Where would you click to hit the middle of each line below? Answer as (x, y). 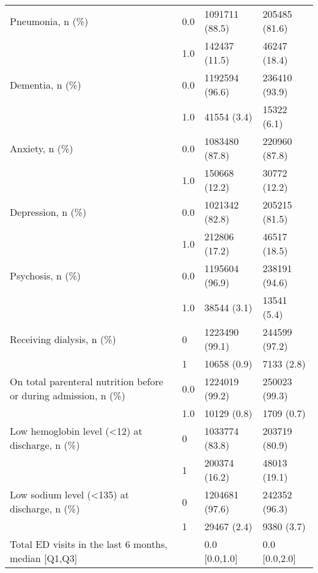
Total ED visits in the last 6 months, (89, 544)
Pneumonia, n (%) (49, 21)
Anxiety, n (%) (42, 148)
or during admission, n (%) (68, 395)
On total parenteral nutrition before (87, 381)
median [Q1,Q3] (44, 558)
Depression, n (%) (48, 212)
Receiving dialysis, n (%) (63, 339)
